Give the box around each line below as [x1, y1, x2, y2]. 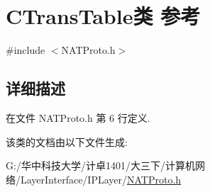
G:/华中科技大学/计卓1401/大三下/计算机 [6, 158, 195, 173]
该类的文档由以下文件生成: [6, 134, 128, 149]
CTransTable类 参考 [6, 1, 201, 30]
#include [6, 43, 45, 57]
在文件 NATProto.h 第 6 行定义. [6, 110, 150, 125]
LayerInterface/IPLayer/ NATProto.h [20, 171, 182, 186]
